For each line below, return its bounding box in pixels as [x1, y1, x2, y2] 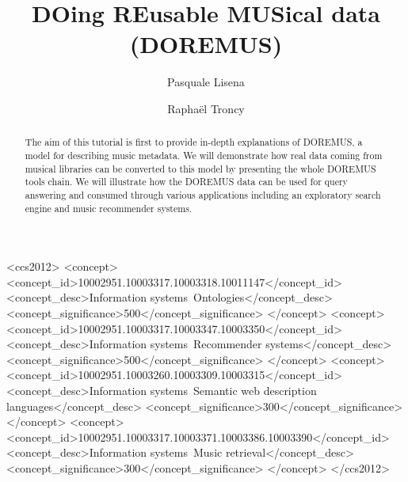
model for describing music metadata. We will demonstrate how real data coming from [25, 148, 383, 161]
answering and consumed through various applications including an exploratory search [25, 188, 381, 201]
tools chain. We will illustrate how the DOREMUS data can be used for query [25, 175, 348, 188]
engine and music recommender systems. [25, 201, 193, 214]
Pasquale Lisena [167, 74, 245, 90]
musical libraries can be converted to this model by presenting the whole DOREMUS [25, 161, 376, 175]
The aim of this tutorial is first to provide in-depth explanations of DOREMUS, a [25, 135, 363, 149]
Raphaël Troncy [167, 100, 245, 116]
